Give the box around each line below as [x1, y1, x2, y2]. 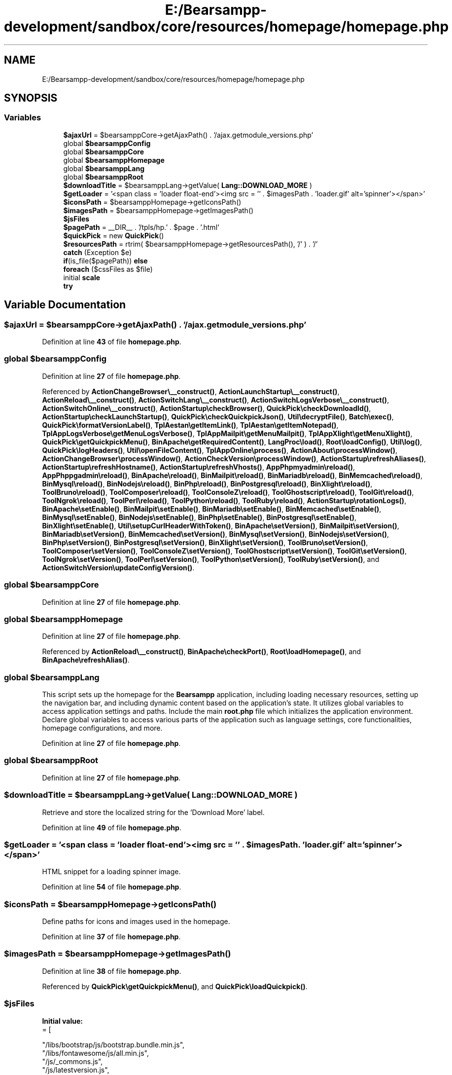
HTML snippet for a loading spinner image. [42, 867, 181, 876]
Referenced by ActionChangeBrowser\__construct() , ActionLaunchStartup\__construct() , [42, 387, 340, 396]
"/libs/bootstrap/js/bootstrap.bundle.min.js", [42, 1040, 185, 1049]
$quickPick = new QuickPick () [63, 231, 164, 240]
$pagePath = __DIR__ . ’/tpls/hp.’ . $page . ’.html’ [63, 222, 219, 231]
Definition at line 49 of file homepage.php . [42, 823, 181, 832]
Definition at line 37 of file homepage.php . [42, 932, 181, 941]
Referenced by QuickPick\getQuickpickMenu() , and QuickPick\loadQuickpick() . [42, 982, 308, 991]
